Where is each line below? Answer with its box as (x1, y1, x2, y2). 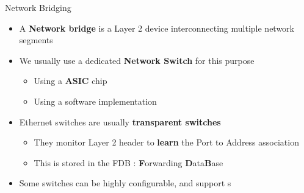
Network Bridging (5, 1, 71, 13)
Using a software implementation (34, 94, 157, 107)
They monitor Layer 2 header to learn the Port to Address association (34, 136, 299, 149)
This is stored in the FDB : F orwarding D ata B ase (34, 156, 223, 169)
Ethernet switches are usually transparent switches (19, 115, 221, 128)
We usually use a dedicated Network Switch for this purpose (19, 54, 255, 66)
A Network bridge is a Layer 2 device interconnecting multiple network (19, 21, 295, 34)
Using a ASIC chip (34, 74, 107, 87)
